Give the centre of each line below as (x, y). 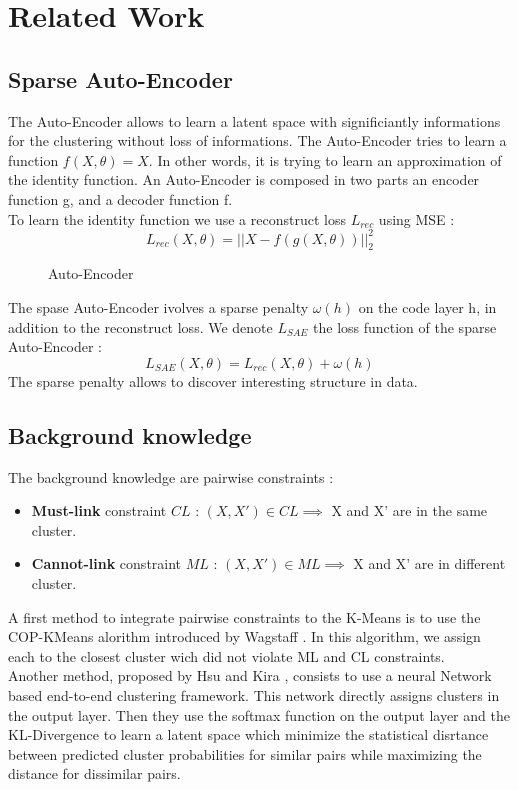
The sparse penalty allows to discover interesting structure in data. (213, 380)
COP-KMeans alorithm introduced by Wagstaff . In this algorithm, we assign (244, 636)
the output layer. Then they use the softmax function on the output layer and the (259, 714)
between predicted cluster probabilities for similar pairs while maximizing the (245, 753)
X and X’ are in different (429, 563)
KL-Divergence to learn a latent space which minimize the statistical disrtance (248, 734)
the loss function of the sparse (405, 326)
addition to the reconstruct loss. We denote (140, 326)
